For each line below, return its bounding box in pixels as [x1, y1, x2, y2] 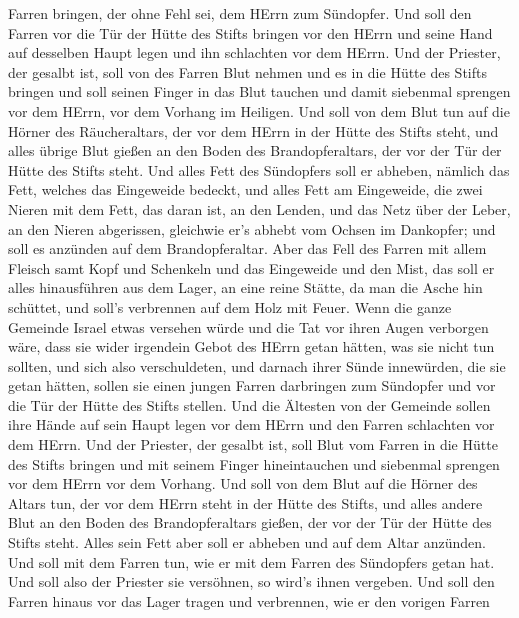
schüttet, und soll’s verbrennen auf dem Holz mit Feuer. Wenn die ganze [8, 296, 452, 317]
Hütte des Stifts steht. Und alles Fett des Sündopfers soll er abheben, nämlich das [8, 159, 510, 180]
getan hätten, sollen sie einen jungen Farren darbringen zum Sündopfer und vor [8, 375, 496, 396]
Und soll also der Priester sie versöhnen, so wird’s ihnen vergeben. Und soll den [8, 571, 495, 592]
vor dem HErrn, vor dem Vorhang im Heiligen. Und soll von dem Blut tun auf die [8, 100, 510, 121]
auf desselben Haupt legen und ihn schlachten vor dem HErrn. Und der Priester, [8, 42, 501, 63]
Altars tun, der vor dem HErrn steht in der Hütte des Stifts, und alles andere [8, 492, 483, 513]
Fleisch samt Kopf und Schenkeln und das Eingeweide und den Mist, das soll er [8, 257, 495, 278]
